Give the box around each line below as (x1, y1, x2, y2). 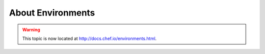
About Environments (9, 7, 95, 18)
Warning (22, 27, 40, 33)
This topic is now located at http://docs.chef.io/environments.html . (22, 36, 157, 41)
